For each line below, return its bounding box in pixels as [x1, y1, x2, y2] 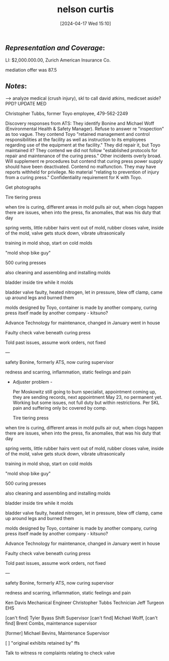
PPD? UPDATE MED [5, 101, 47, 107]
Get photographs [5, 184, 41, 190]
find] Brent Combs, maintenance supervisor [5, 620, 97, 626]
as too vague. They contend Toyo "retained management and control [5, 131, 150, 137]
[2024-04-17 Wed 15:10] [60, 20, 111, 26]
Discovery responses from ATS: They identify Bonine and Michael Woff [5, 121, 154, 127]
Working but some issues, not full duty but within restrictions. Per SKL [12, 399, 160, 406]
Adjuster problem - [12, 379, 52, 385]
